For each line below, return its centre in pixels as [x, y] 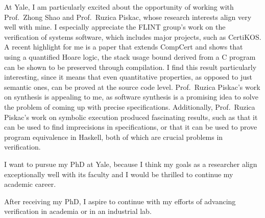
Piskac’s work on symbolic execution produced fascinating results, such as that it [131, 117]
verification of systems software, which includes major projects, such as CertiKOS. [133, 37]
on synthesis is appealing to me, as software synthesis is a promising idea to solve [131, 97]
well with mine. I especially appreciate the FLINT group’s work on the [115, 27]
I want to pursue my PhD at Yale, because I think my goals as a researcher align [131, 164]
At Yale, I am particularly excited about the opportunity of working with [119, 7]
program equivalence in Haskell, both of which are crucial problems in [114, 137]
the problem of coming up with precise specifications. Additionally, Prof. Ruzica [130, 106]
